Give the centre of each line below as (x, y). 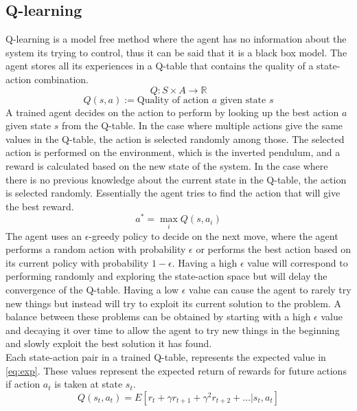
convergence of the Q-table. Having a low (92, 289)
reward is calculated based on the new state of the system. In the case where (167, 165)
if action (23, 384)
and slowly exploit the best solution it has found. (109, 343)
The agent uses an (44, 235)
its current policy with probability (77, 262)
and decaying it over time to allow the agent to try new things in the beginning (173, 330)
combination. (61, 79)
